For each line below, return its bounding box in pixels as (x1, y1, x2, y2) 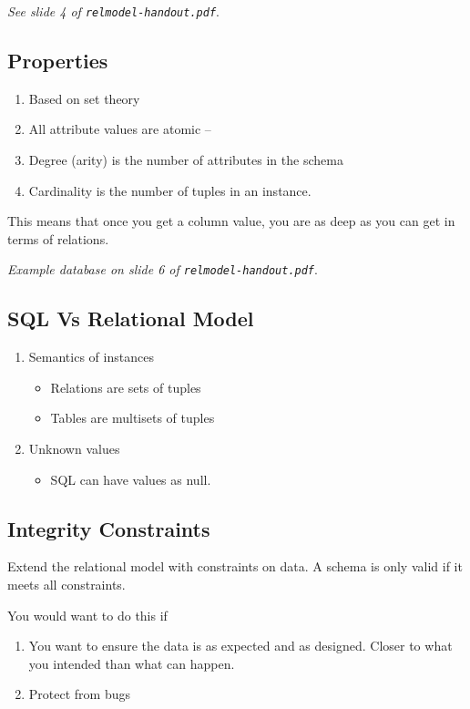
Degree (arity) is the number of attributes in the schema (28, 150, 343, 170)
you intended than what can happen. (28, 653, 235, 673)
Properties (7, 46, 108, 75)
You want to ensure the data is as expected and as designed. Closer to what (28, 636, 453, 655)
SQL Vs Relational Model (7, 304, 254, 333)
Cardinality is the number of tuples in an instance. (28, 180, 312, 200)
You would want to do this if (7, 605, 168, 624)
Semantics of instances (28, 347, 154, 366)
